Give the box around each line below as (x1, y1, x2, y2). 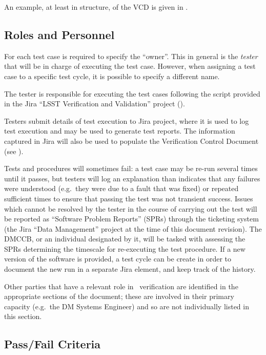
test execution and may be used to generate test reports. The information (4, 125, 235, 136)
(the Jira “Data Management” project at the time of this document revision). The (4, 223, 262, 234)
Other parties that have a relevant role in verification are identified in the (4, 281, 238, 291)
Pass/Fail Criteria (4, 336, 101, 352)
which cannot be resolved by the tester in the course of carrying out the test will (4, 203, 257, 214)
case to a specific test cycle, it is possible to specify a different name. (4, 70, 220, 81)
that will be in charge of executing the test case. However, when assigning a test (4, 61, 256, 71)
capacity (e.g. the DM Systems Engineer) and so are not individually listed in (4, 301, 249, 311)
